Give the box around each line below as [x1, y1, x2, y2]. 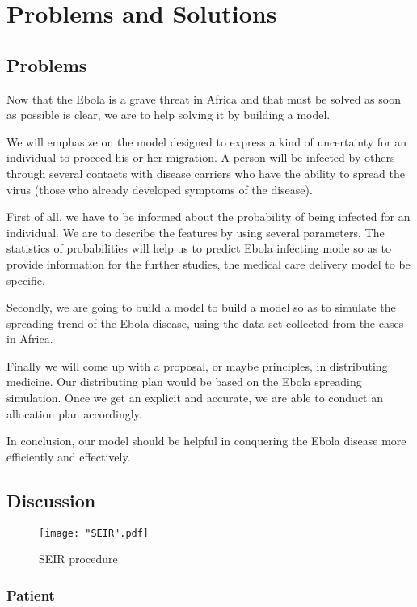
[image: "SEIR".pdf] [39, 527, 150, 539]
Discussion [6, 487, 96, 512]
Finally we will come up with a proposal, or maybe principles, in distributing [6, 357, 388, 374]
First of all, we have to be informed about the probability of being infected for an [6, 208, 411, 225]
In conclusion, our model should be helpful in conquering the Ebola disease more [6, 432, 406, 449]
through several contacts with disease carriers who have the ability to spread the [6, 164, 405, 181]
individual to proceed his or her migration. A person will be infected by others [6, 149, 395, 166]
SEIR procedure [39, 550, 118, 567]
